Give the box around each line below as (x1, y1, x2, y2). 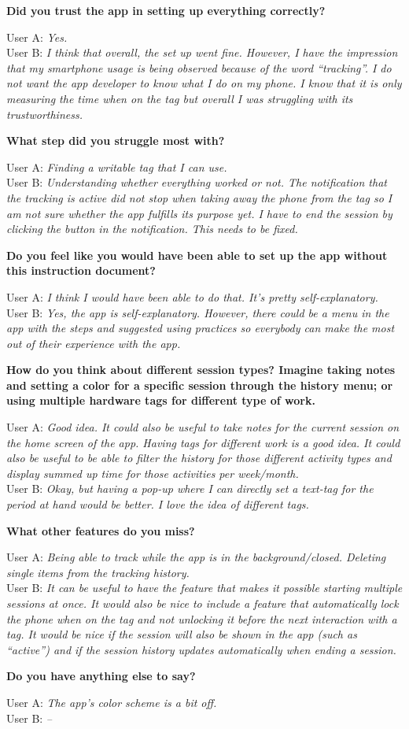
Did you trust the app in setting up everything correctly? (6, 2, 326, 18)
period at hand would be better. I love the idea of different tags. (6, 496, 309, 513)
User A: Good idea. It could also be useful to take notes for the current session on (6, 419, 400, 435)
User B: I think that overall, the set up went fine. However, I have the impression (6, 44, 398, 61)
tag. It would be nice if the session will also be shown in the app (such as (6, 626, 357, 642)
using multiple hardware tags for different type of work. (6, 392, 315, 409)
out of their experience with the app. (6, 335, 181, 351)
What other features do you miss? (6, 522, 195, 538)
